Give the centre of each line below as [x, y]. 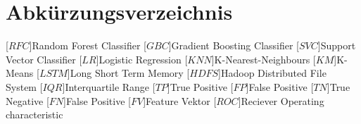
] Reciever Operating [281, 100]
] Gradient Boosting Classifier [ [234, 45]
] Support [337, 45]
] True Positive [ [200, 86]
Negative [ [27, 100]
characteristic [34, 114]
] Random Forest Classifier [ [88, 45]
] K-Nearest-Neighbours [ [264, 59]
